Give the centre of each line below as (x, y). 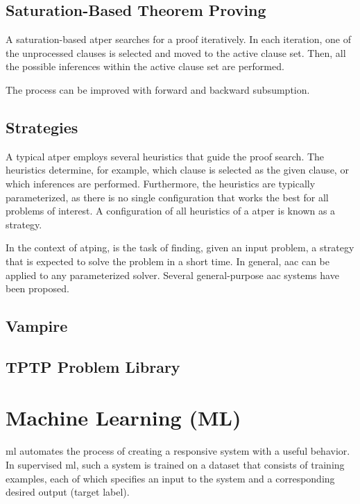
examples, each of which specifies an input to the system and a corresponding (170, 478)
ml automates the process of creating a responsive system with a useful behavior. (178, 451)
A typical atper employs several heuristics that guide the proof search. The (165, 156)
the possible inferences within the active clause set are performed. (145, 66)
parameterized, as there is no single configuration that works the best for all (167, 197)
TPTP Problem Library (93, 366)
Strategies (42, 127)
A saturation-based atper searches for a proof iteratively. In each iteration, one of (178, 39)
